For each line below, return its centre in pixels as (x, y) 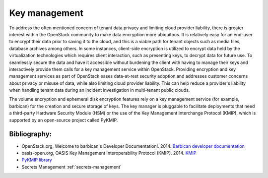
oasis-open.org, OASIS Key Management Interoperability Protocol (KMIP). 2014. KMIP (109, 153)
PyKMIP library (37, 160)
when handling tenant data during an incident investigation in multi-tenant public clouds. (100, 90)
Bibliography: (31, 134)
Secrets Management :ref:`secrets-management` (71, 167)
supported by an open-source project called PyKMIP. (64, 120)
